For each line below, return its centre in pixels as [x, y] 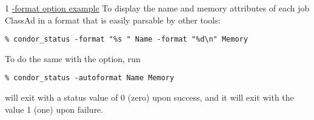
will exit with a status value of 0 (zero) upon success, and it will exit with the [149, 97]
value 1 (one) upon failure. [54, 109]
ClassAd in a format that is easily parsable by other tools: [113, 20]
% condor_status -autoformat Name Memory [90, 78]
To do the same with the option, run [73, 58]
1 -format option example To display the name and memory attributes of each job [157, 8]
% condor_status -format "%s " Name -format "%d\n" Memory [126, 39]
